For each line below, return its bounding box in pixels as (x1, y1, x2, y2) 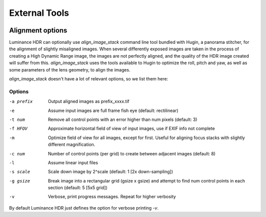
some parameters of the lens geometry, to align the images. (9, 67, 131, 72)
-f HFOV (9, 126, 28, 132)
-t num (9, 116, 25, 122)
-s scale (9, 169, 31, 175)
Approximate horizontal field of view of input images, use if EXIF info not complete (48, 126, 215, 132)
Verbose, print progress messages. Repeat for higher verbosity (48, 194, 176, 200)
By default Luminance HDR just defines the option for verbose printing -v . (9, 205, 159, 211)
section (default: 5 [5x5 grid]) (48, 185, 108, 191)
